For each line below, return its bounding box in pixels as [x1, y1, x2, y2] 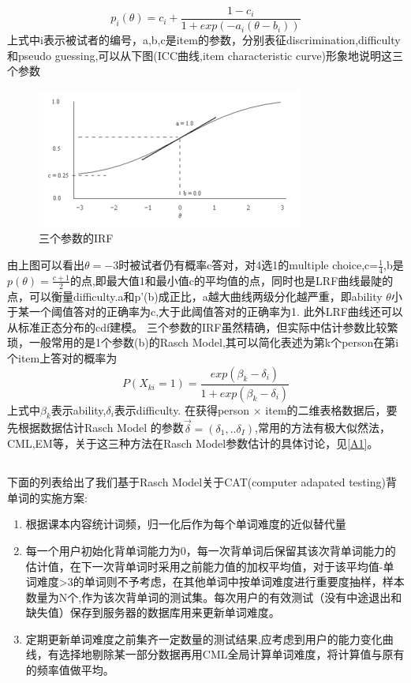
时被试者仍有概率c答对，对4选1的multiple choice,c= [118, 257, 379, 273]
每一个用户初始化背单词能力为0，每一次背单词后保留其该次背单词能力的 [25, 542, 396, 558]
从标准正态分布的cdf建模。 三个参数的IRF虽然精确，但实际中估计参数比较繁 [7, 318, 398, 335]
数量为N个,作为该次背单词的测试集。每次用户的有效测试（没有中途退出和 [25, 588, 402, 605]
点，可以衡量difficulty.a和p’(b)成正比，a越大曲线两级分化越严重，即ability [7, 287, 383, 304]
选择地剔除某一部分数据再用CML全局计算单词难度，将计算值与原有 [58, 646, 405, 662]
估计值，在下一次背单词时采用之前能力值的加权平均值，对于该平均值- [25, 557, 383, 574]
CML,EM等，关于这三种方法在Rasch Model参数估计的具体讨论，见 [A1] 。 [7, 435, 379, 452]
